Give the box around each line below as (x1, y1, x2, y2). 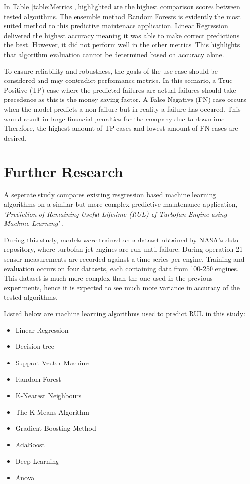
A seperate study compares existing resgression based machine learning (4, 189, 216, 200)
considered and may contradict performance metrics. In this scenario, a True (4, 75, 232, 85)
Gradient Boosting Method (15, 423, 96, 433)
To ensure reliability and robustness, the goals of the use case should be (4, 65, 218, 76)
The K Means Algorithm (15, 406, 89, 417)
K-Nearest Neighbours (15, 390, 82, 400)
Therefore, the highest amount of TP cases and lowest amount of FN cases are (4, 123, 238, 133)
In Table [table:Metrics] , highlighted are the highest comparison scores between (4, 1, 240, 11)
